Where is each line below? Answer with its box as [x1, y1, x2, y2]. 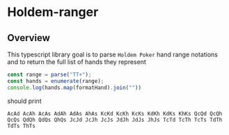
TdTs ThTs [7, 122, 36, 129]
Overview [7, 32, 51, 44]
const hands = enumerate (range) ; [7, 77, 104, 84]
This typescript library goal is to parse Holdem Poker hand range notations [7, 50, 218, 58]
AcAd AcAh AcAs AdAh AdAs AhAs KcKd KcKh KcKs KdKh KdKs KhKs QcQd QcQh [7, 110, 223, 117]
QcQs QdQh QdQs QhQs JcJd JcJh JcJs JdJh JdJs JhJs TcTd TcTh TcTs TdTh [7, 116, 223, 123]
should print [7, 97, 42, 105]
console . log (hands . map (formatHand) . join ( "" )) [7, 84, 141, 91]
